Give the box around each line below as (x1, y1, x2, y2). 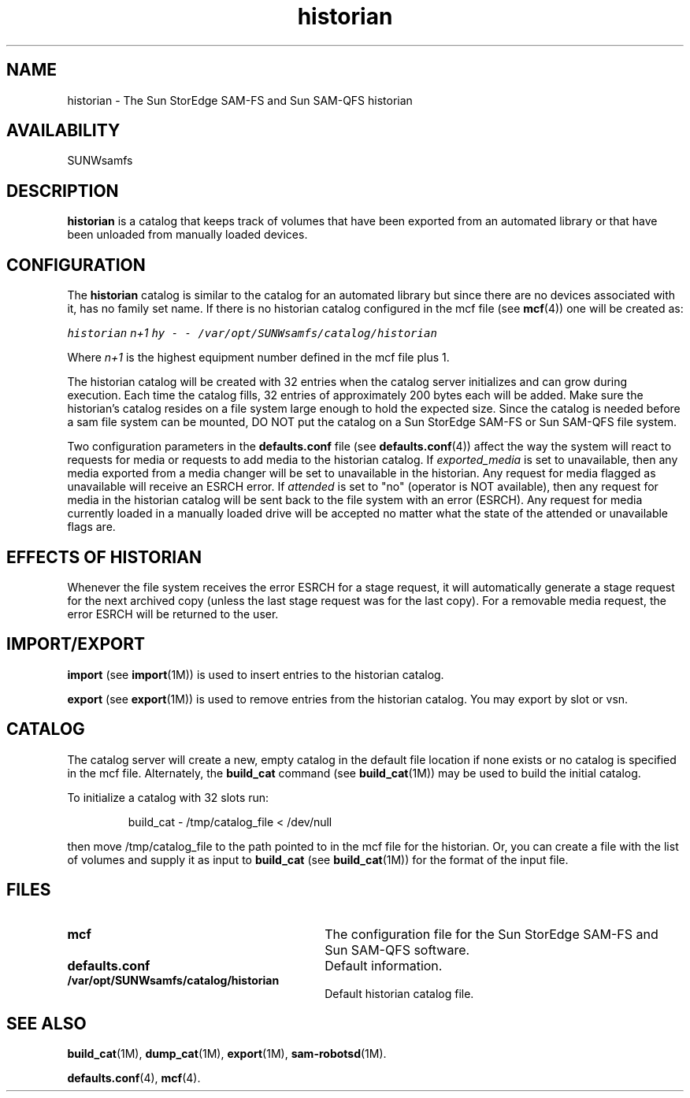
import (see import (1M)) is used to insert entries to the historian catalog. (67, 667, 444, 681)
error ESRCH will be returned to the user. (67, 606, 279, 621)
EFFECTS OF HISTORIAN (6, 547, 202, 567)
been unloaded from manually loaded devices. (67, 228, 308, 242)
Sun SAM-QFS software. (325, 941, 470, 958)
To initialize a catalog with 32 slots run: (67, 790, 269, 804)
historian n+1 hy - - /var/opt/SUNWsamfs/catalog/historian (67, 326, 437, 340)
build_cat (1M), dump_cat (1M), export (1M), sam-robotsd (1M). (67, 1047, 387, 1061)
